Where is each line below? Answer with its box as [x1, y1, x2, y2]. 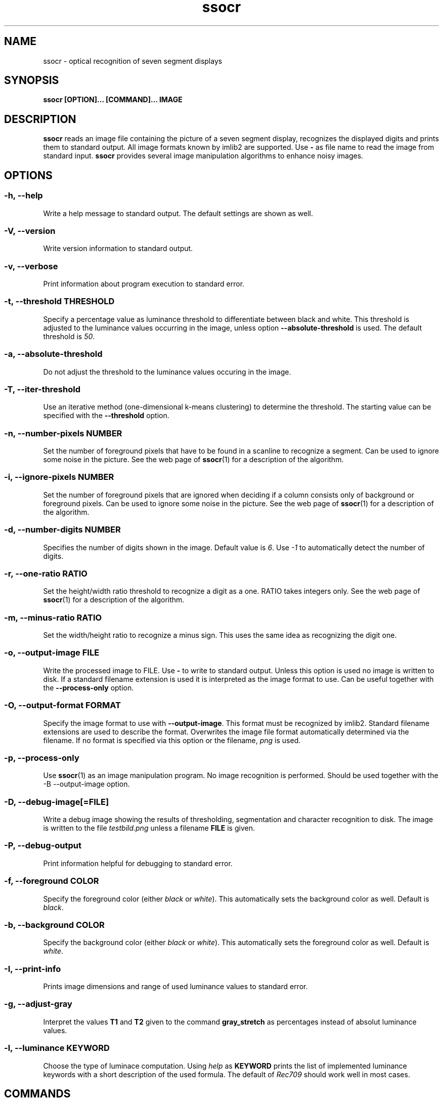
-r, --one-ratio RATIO [4, 568, 87, 579]
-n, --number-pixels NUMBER [4, 428, 122, 438]
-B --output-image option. [43, 780, 130, 789]
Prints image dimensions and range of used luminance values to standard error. [43, 982, 308, 991]
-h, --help [4, 190, 43, 201]
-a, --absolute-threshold [4, 349, 103, 359]
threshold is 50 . [43, 332, 95, 341]
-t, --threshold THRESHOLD [4, 296, 115, 307]
